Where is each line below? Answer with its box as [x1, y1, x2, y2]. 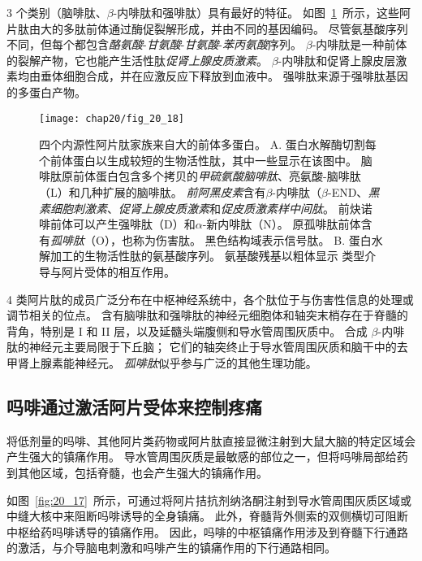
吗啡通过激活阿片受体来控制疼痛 [6, 394, 262, 419]
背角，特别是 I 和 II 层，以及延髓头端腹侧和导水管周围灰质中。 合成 [6, 322, 368, 339]
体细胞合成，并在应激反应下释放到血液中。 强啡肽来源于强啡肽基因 [51, 67, 408, 85]
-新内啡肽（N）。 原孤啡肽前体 [202, 215, 361, 233]
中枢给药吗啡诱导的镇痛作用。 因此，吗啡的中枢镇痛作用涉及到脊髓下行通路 [6, 523, 408, 540]
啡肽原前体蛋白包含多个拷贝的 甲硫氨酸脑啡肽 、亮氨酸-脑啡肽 [39, 167, 361, 185]
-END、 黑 [327, 184, 380, 200]
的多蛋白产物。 [6, 83, 86, 100]
